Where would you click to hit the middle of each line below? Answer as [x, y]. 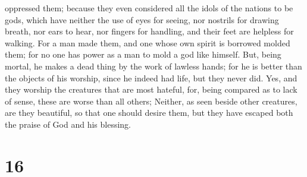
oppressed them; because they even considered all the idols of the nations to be [149, 8]
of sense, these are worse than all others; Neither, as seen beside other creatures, [151, 101]
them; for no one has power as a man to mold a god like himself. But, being [143, 54]
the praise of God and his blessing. [68, 124]
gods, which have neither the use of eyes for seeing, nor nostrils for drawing [142, 19]
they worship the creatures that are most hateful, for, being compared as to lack [151, 89]
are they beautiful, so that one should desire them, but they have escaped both [149, 113]
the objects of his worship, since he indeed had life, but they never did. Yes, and [151, 78]
